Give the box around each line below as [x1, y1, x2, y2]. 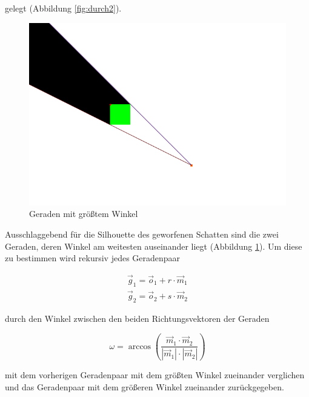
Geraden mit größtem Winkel [29, 207, 138, 220]
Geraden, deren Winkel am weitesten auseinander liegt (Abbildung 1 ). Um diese [5, 239, 302, 252]
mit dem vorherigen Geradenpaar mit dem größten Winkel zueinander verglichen [5, 369, 305, 381]
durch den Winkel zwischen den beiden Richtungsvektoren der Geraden [5, 312, 270, 324]
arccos [128, 342, 151, 351]
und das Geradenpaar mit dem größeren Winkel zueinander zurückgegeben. [5, 381, 284, 393]
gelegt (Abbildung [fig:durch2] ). [5, 2, 122, 14]
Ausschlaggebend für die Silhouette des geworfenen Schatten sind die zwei [5, 228, 279, 240]
